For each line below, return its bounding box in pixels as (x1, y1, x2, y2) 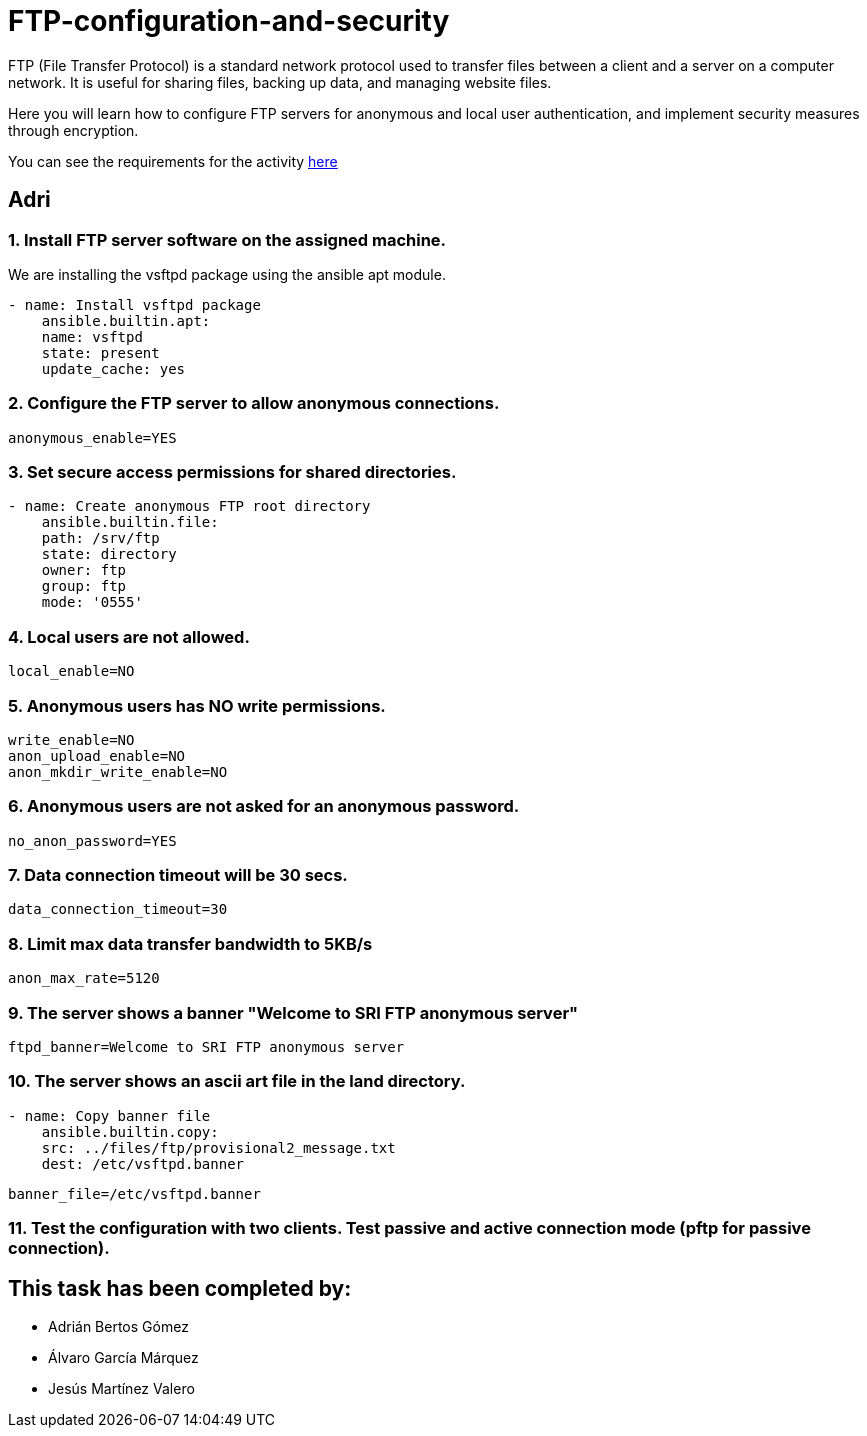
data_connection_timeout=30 (8, 901, 228, 918)
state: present (41, 344, 160, 361)
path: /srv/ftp (41, 530, 160, 547)
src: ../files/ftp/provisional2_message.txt (41, 1139, 396, 1156)
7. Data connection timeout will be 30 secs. (8, 865, 348, 886)
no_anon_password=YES (8, 832, 177, 849)
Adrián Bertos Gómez (48, 1317, 189, 1335)
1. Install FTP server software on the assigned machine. (8, 229, 447, 250)
